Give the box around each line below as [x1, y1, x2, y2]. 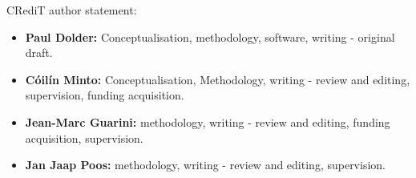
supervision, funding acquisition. [25, 87, 184, 103]
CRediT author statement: [6, 2, 137, 18]
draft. [25, 44, 53, 61]
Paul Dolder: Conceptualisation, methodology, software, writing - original [25, 28, 395, 45]
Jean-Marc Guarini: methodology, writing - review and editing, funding [25, 113, 390, 130]
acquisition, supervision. [25, 129, 143, 146]
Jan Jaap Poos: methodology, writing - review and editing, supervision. [25, 156, 386, 173]
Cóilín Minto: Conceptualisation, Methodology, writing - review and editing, [25, 71, 410, 87]
